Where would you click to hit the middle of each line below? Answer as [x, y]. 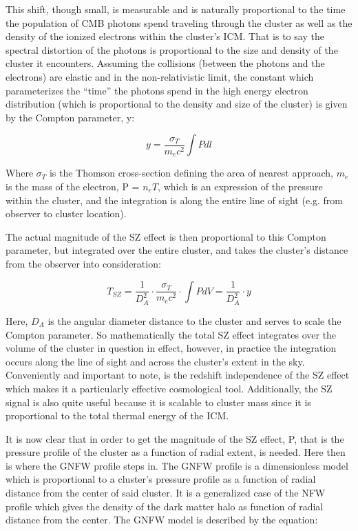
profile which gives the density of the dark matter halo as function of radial [165, 506]
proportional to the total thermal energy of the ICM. [117, 415]
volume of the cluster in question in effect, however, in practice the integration [171, 348]
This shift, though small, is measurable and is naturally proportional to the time [176, 9]
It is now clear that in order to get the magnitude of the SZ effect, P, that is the [175, 438]
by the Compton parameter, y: [70, 117]
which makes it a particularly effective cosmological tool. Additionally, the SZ [169, 388]
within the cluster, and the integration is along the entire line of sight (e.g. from [175, 200]
